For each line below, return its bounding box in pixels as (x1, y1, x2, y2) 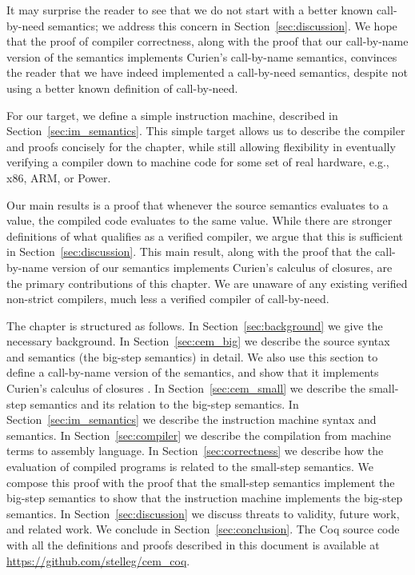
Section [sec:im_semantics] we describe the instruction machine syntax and (6, 411, 377, 428)
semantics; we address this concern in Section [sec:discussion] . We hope (48, 17, 397, 34)
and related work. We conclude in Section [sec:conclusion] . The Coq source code (6, 521, 400, 537)
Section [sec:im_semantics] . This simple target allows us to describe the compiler (6, 122, 405, 139)
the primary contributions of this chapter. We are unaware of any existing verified (6, 274, 408, 291)
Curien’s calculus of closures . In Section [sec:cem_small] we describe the (6, 380, 366, 397)
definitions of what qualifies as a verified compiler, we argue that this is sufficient (6, 227, 404, 244)
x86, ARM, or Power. (6, 169, 111, 186)
